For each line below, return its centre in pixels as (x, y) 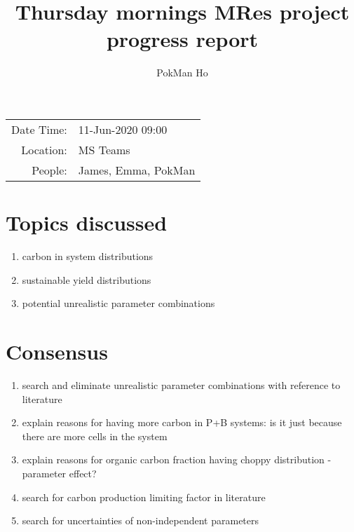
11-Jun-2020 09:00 (123, 129)
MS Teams (104, 149)
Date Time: (39, 129)
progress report (182, 39)
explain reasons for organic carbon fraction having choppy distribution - (177, 459)
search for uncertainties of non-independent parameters (141, 520)
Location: (44, 149)
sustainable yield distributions (87, 279)
